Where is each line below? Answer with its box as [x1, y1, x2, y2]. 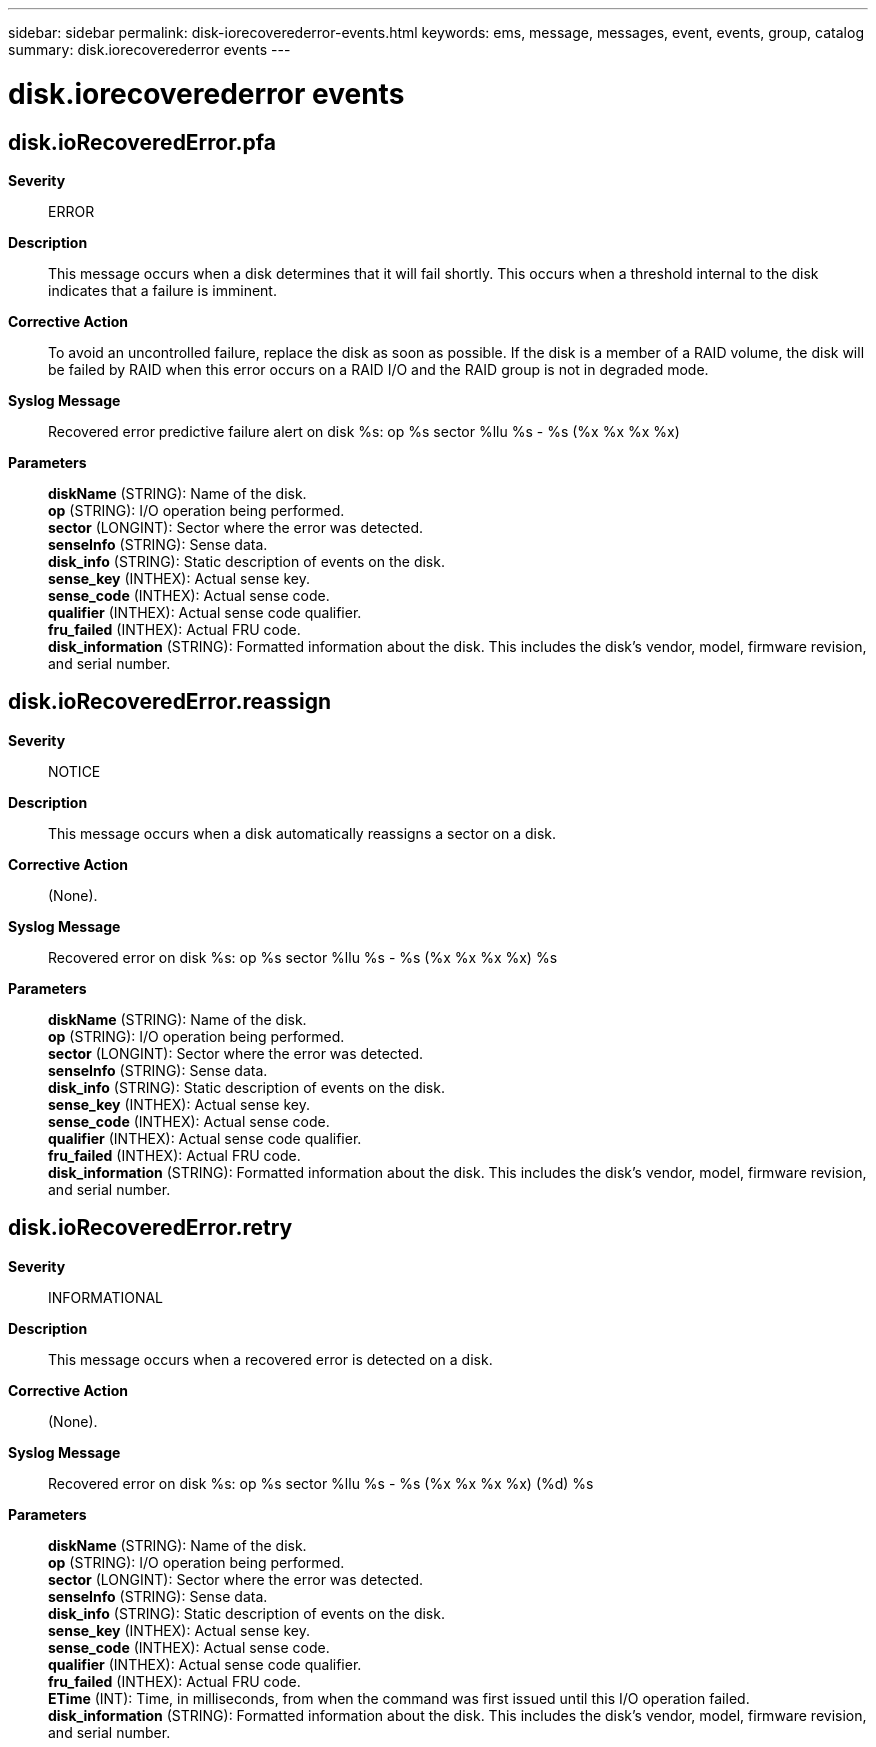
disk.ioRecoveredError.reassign [8, 689, 331, 715]
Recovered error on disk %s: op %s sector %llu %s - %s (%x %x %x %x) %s [48, 948, 558, 966]
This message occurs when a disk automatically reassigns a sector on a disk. [48, 824, 557, 842]
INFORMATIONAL [48, 1288, 164, 1306]
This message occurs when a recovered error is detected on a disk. [48, 1350, 493, 1368]
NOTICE [48, 762, 101, 780]
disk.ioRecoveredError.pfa [8, 129, 276, 155]
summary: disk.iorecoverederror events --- [8, 41, 291, 58]
